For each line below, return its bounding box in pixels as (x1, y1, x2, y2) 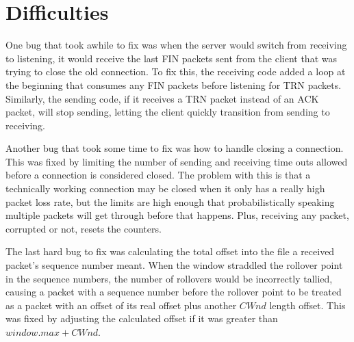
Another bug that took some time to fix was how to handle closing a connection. (5, 141, 344, 155)
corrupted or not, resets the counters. (5, 221, 162, 235)
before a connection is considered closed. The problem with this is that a (5, 168, 311, 182)
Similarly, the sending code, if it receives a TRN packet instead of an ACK (5, 91, 319, 105)
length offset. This (269, 298, 346, 312)
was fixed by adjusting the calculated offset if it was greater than (5, 311, 278, 326)
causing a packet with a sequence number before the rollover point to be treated (5, 285, 342, 299)
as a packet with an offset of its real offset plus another (5, 298, 237, 312)
